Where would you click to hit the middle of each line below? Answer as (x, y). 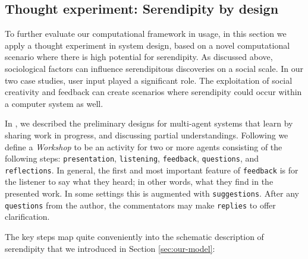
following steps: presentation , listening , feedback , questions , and (132, 158)
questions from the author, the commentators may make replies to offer (140, 205)
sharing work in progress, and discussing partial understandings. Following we (147, 135)
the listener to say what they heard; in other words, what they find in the (139, 181)
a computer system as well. (54, 103)
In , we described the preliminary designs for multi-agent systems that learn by (149, 123)
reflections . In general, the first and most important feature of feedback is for (152, 170)
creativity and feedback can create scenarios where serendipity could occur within (153, 92)
